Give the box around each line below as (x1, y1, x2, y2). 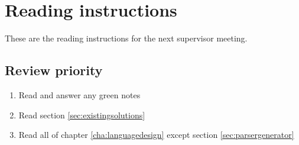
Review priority (5, 61, 103, 79)
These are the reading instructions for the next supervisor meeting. (5, 32, 248, 44)
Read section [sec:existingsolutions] (18, 108, 145, 121)
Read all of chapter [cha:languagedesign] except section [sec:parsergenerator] (18, 128, 294, 141)
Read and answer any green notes (18, 88, 141, 101)
